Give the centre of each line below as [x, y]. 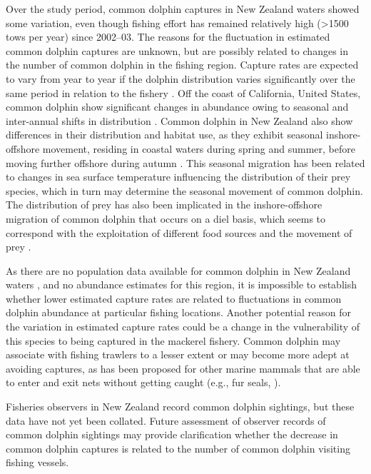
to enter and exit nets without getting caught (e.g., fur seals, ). [143, 382]
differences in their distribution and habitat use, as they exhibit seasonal [164, 135]
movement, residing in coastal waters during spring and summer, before [199, 148]
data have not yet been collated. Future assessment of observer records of [166, 420]
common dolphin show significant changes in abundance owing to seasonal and [177, 107]
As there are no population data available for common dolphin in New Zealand [178, 270]
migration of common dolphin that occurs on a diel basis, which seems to [166, 218]
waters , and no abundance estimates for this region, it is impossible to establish [181, 284]
